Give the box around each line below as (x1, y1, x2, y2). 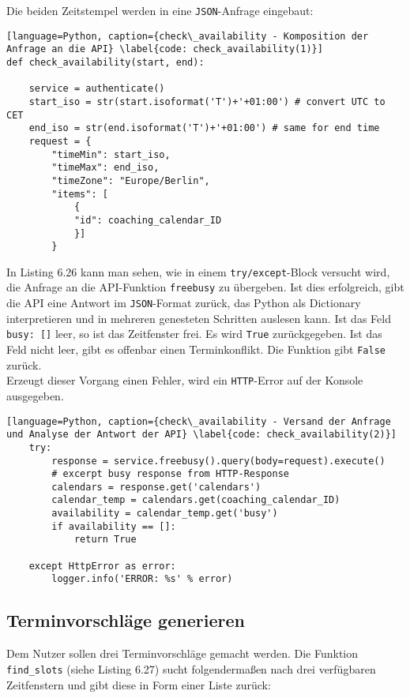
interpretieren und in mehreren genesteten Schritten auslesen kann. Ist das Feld (6, 310, 391, 326)
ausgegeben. (6, 387, 64, 403)
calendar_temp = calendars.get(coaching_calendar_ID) (51, 494, 340, 506)
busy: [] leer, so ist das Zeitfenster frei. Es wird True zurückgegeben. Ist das (6, 325, 382, 342)
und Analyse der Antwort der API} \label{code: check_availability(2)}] (6, 429, 397, 441)
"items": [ (51, 188, 108, 200)
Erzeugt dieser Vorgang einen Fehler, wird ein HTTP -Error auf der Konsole (6, 372, 363, 388)
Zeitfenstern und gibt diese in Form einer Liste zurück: (6, 676, 271, 692)
